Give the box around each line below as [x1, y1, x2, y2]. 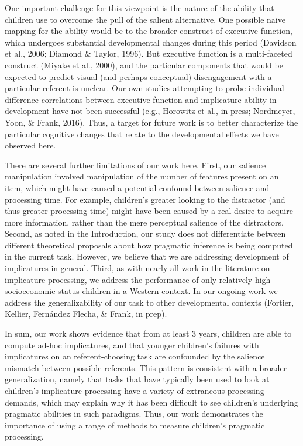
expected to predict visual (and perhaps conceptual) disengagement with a [5, 70, 272, 82]
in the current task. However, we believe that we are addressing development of [5, 250, 289, 262]
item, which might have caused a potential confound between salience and [5, 181, 270, 193]
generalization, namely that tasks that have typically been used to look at [5, 373, 270, 385]
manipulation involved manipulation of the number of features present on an [5, 170, 279, 182]
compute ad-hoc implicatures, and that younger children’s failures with [5, 338, 259, 351]
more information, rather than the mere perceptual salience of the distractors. [5, 216, 284, 228]
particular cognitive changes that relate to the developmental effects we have [5, 127, 279, 140]
